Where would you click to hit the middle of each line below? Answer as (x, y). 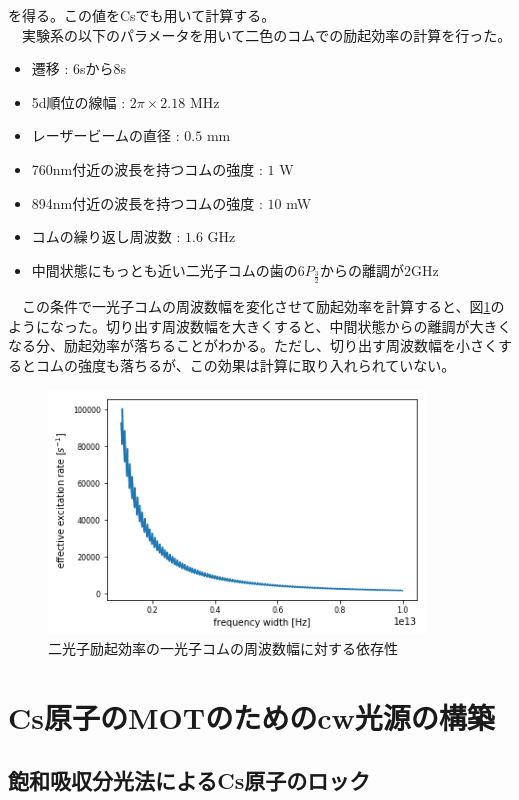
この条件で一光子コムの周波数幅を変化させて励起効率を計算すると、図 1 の (263, 306)
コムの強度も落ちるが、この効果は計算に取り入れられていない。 (245, 364)
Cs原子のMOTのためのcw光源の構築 (251, 716)
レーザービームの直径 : (105, 135)
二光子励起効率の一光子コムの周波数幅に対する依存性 (223, 648)
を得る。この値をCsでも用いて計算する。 (142, 15)
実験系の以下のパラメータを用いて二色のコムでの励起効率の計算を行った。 (266, 34)
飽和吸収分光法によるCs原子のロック (189, 780)
